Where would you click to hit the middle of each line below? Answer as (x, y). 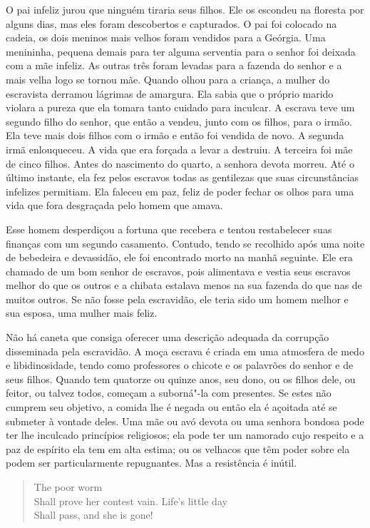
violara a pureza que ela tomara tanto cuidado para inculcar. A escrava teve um (180, 107)
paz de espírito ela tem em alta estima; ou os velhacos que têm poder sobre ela (178, 448)
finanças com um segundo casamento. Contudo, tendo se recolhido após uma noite (185, 243)
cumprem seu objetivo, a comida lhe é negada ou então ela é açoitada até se (171, 407)
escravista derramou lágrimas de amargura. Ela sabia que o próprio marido (170, 93)
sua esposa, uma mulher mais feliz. (82, 313)
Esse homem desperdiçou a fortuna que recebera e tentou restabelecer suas (169, 229)
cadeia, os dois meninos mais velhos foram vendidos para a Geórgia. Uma (166, 37)
